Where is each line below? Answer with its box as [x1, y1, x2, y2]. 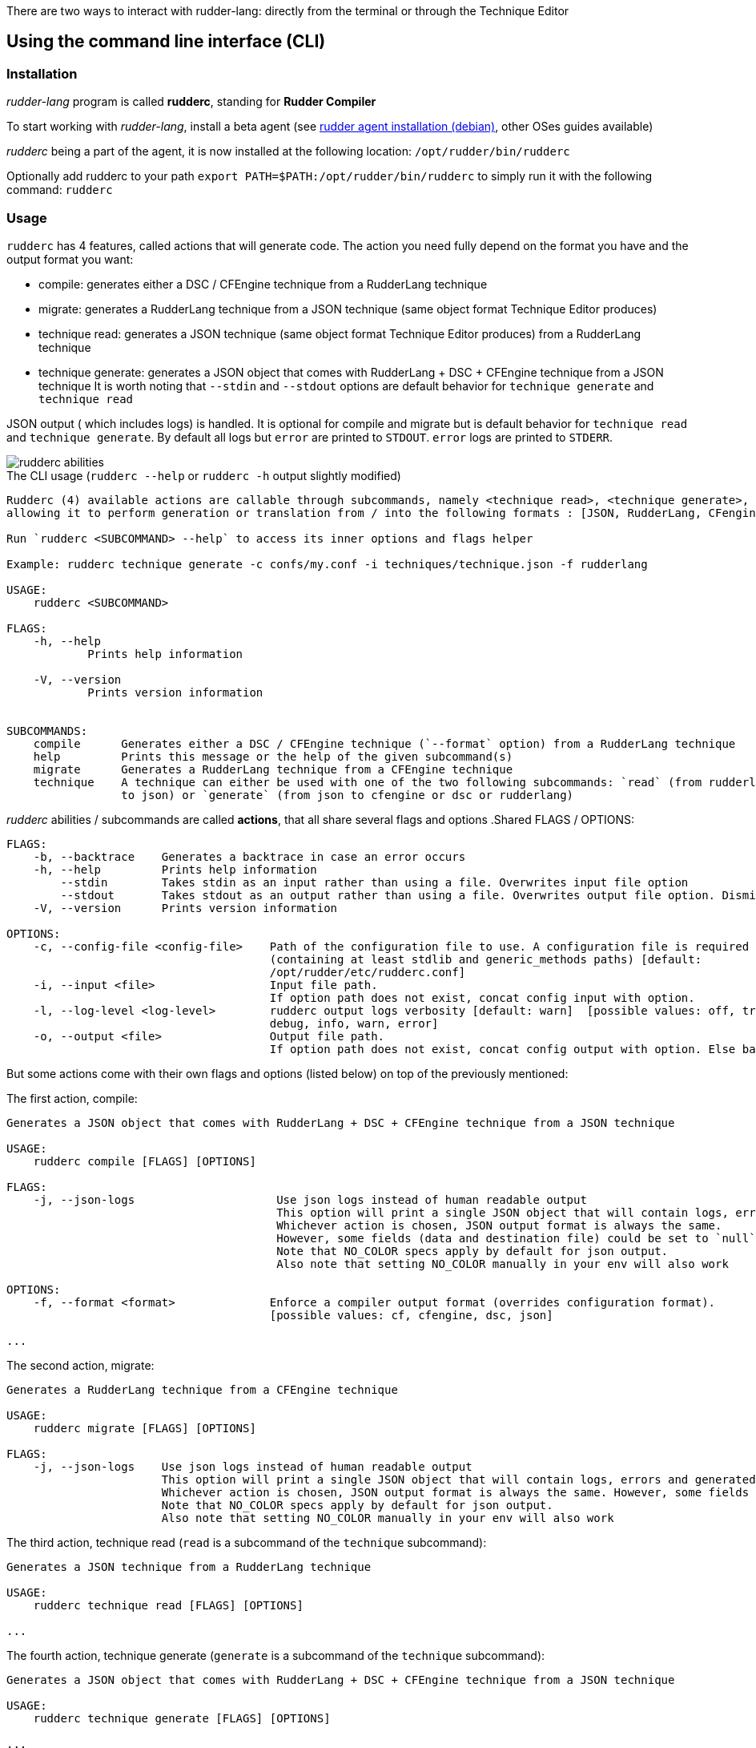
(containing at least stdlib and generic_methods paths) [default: [269, 952, 702, 966]
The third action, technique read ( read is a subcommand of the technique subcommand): [6, 1535, 487, 1549]
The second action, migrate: [6, 1358, 155, 1372]
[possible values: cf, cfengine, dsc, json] [269, 1308, 553, 1322]
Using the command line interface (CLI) [6, 31, 326, 52]
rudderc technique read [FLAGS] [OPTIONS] [33, 1598, 304, 1612]
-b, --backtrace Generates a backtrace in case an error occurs [33, 850, 466, 863]
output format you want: [6, 252, 134, 266]
